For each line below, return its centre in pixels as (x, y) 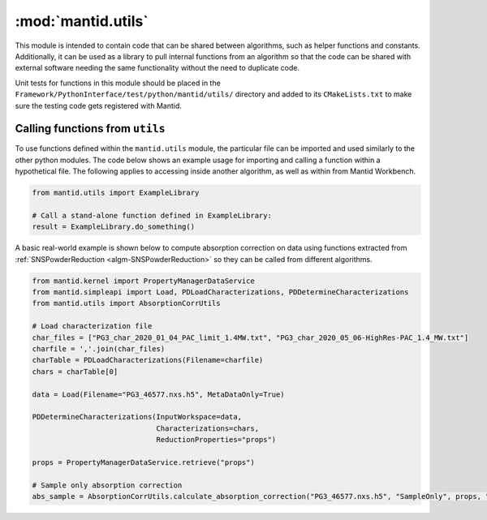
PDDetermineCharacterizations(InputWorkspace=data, (137, 417)
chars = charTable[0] (75, 372)
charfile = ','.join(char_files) (99, 349)
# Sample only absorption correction (107, 485)
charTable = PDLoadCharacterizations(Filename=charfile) (148, 360)
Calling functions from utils (90, 129)
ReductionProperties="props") (216, 440)
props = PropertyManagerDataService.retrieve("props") (143, 462)
